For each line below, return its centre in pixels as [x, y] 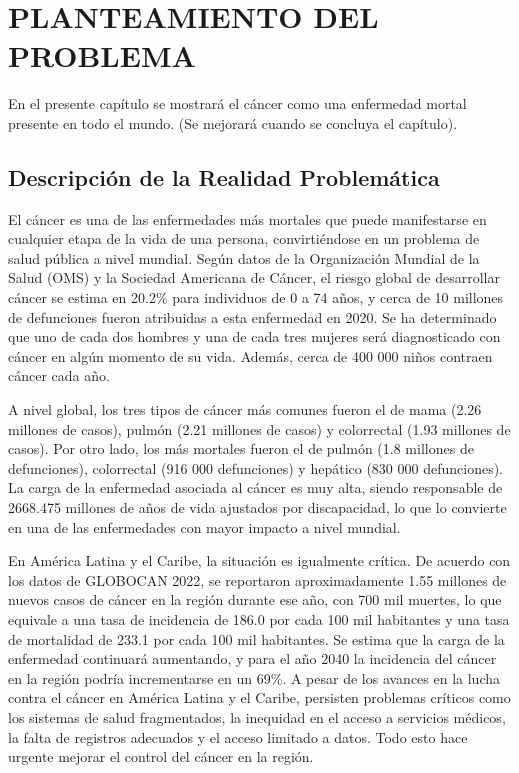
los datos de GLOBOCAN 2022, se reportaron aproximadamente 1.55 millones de [257, 579]
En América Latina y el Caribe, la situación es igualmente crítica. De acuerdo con [259, 560]
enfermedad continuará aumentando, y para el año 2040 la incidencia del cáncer [252, 658]
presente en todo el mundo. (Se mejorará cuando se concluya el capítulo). [233, 122]
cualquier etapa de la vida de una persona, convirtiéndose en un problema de [244, 238]
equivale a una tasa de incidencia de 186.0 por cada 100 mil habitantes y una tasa [259, 618]
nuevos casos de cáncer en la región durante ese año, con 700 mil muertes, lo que [255, 599]
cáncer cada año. [59, 375]
